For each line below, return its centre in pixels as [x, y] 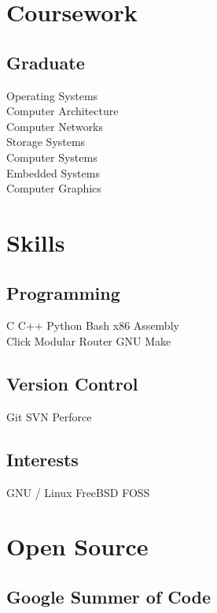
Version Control [72, 383]
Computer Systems [52, 157]
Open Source [77, 546]
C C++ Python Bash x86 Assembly [93, 325]
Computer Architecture [63, 111]
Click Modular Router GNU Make [89, 340]
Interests [42, 459]
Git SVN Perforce [49, 416]
